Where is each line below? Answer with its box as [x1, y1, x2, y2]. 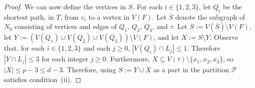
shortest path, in [4, 11, 54, 22]
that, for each [4, 43, 45, 53]
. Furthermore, [106, 54, 150, 64]
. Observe [210, 32, 238, 42]
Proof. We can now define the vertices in [4, 1, 126, 11]
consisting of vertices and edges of [14, 21, 117, 31]
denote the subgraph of [175, 11, 245, 22]
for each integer [41, 54, 88, 64]
